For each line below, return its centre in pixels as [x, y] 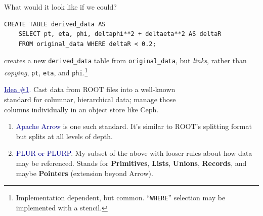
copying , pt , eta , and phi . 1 [46, 72]
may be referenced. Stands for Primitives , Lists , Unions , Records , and [131, 163]
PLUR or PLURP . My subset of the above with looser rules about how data [134, 153]
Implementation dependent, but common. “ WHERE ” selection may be [121, 198]
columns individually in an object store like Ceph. [81, 109]
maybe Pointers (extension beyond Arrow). [84, 173]
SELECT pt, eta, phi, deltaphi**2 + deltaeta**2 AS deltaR [120, 34]
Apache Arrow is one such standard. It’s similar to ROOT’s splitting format [134, 126]
